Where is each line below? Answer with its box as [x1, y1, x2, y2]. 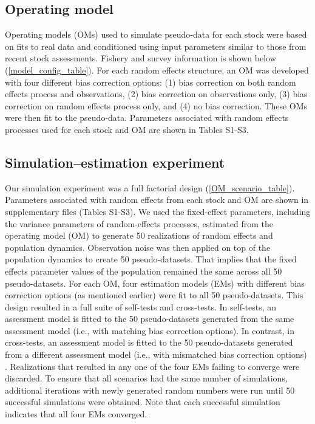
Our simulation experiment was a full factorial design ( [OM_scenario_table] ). [5, 181, 295, 194]
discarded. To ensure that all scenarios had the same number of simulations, [5, 372, 288, 385]
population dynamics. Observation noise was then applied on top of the [5, 241, 271, 253]
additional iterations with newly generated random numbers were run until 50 [5, 383, 295, 396]
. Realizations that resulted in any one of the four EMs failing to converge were [5, 360, 300, 372]
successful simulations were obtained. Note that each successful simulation [5, 395, 280, 408]
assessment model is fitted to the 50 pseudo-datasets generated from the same [5, 312, 294, 325]
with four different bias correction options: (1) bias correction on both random [5, 75, 296, 88]
